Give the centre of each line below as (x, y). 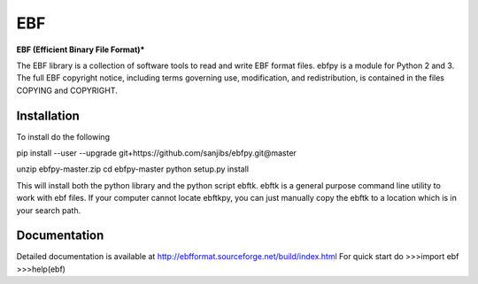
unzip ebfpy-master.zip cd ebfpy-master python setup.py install (133, 169)
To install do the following (63, 136)
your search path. (49, 210)
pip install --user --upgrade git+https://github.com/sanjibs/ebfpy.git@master (156, 153)
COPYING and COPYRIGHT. (67, 90)
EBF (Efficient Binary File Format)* (81, 50)
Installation (48, 115)
